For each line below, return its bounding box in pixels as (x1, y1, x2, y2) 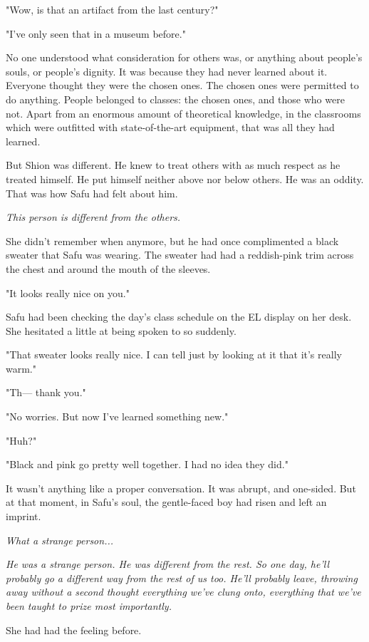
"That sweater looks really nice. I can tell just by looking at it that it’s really (6, 347, 342, 362)
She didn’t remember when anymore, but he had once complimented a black (6, 233, 339, 248)
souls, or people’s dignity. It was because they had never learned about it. (6, 63, 328, 78)
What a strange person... (6, 532, 114, 547)
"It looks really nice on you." (6, 285, 130, 300)
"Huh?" (6, 433, 37, 447)
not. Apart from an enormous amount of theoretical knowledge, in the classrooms (6, 105, 361, 120)
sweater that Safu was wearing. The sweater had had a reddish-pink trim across (6, 247, 354, 262)
